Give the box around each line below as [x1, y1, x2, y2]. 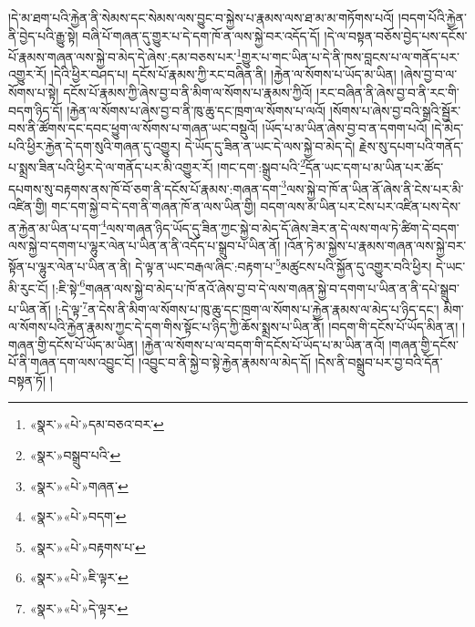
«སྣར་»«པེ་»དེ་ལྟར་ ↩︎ [29, 599, 129, 618]
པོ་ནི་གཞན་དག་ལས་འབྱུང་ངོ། [8, 353, 135, 372]
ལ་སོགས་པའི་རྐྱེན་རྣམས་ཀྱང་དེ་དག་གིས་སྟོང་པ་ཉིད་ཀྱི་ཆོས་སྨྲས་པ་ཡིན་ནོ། [8, 317, 325, 336]
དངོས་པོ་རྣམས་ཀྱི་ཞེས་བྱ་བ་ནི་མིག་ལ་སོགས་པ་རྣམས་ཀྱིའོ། [63, 83, 313, 102]
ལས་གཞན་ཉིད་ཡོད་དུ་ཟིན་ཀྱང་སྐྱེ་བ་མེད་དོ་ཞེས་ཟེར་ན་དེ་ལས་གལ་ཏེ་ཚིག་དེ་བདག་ [106, 218, 460, 237]
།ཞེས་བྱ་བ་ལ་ [400, 65, 458, 84]
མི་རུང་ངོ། [8, 278, 48, 297]
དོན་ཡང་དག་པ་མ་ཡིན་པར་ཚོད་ [305, 158, 444, 177]
